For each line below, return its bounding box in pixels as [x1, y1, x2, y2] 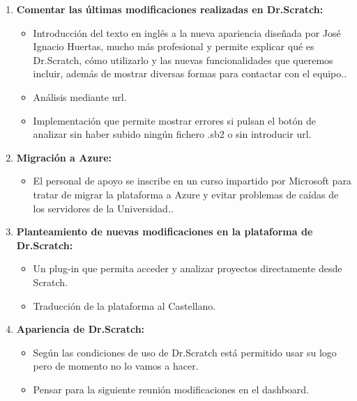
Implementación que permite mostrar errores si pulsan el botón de [33, 113, 316, 127]
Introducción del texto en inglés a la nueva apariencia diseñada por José [33, 25, 341, 40]
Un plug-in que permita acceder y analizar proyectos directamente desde [33, 261, 342, 276]
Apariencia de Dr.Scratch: [16, 322, 145, 336]
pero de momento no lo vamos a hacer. [33, 359, 199, 373]
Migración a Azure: [16, 150, 112, 164]
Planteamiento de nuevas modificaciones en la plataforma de [16, 224, 313, 239]
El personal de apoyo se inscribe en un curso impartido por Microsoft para [33, 173, 351, 188]
